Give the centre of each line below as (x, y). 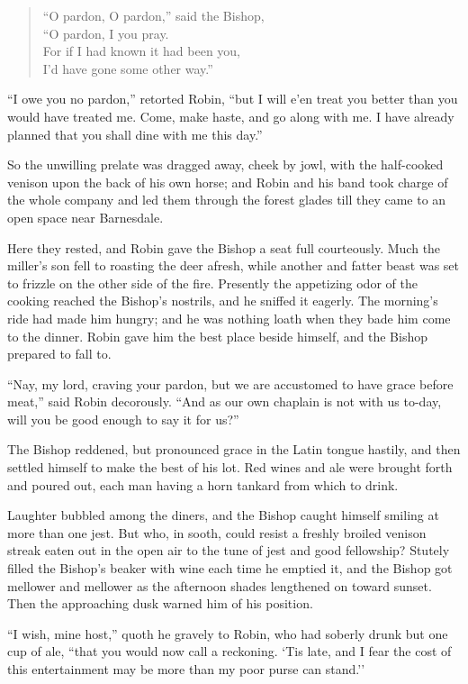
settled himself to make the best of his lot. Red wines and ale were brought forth (230, 467)
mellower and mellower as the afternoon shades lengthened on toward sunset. (220, 585)
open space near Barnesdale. (85, 217)
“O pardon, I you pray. (106, 33)
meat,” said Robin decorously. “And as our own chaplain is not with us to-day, (225, 401)
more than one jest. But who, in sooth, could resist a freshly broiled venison (217, 532)
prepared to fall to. (59, 354)
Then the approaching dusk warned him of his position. (160, 603)
